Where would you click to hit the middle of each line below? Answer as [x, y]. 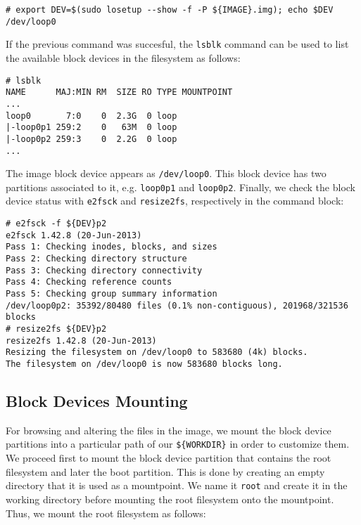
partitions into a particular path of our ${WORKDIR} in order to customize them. [178, 444]
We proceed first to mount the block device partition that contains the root [169, 458]
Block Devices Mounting [97, 401]
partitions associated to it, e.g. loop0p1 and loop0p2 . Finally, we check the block [181, 187]
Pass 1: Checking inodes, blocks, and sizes [112, 247]
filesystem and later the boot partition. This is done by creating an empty [165, 471]
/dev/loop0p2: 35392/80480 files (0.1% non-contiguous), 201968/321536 [177, 305]
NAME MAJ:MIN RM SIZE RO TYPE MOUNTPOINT [119, 92]
